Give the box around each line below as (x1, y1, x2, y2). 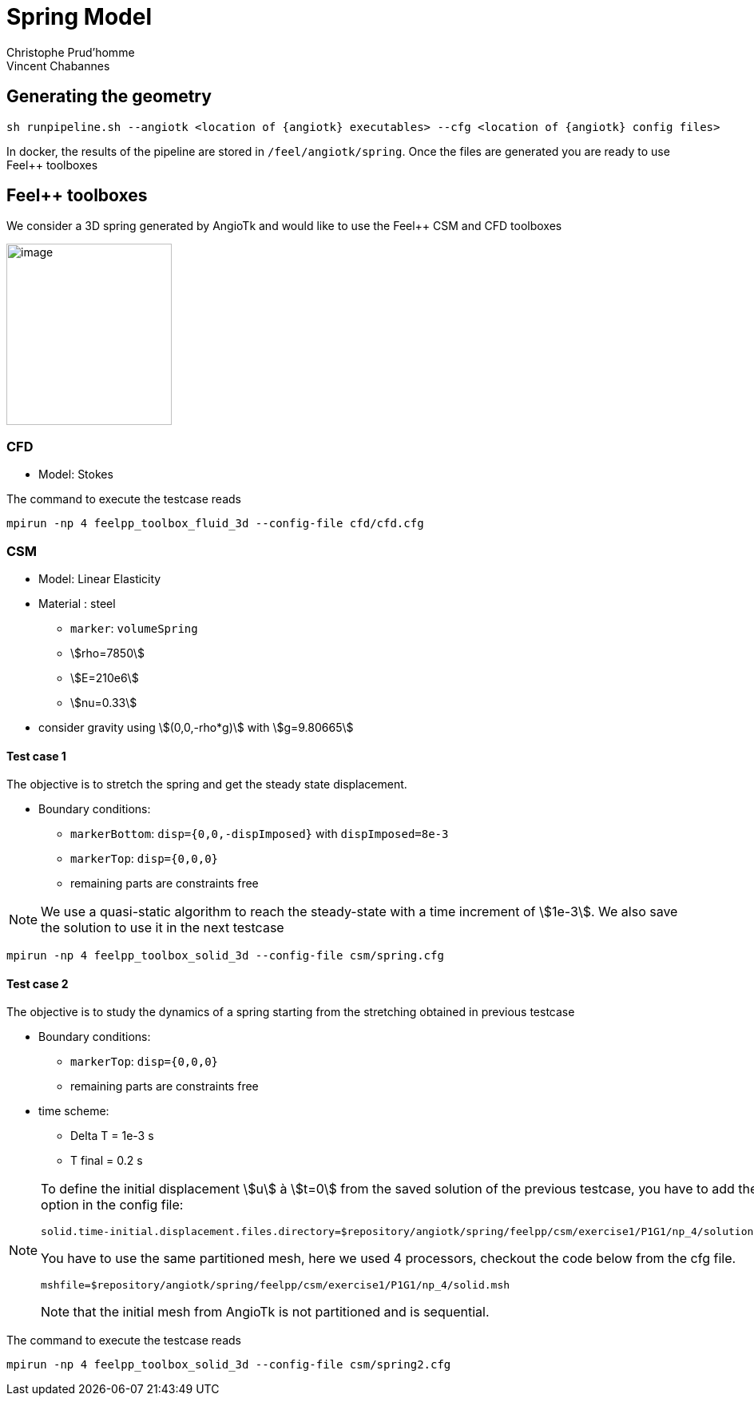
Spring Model (6, 3, 153, 30)
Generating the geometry (6, 86, 212, 107)
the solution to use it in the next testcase (41, 919, 284, 936)
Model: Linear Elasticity (38, 571, 161, 586)
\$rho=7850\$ (70, 645, 145, 660)
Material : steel (38, 596, 116, 610)
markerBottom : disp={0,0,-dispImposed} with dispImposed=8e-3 (70, 827, 449, 841)
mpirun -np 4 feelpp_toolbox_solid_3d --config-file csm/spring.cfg (6, 949, 444, 963)
